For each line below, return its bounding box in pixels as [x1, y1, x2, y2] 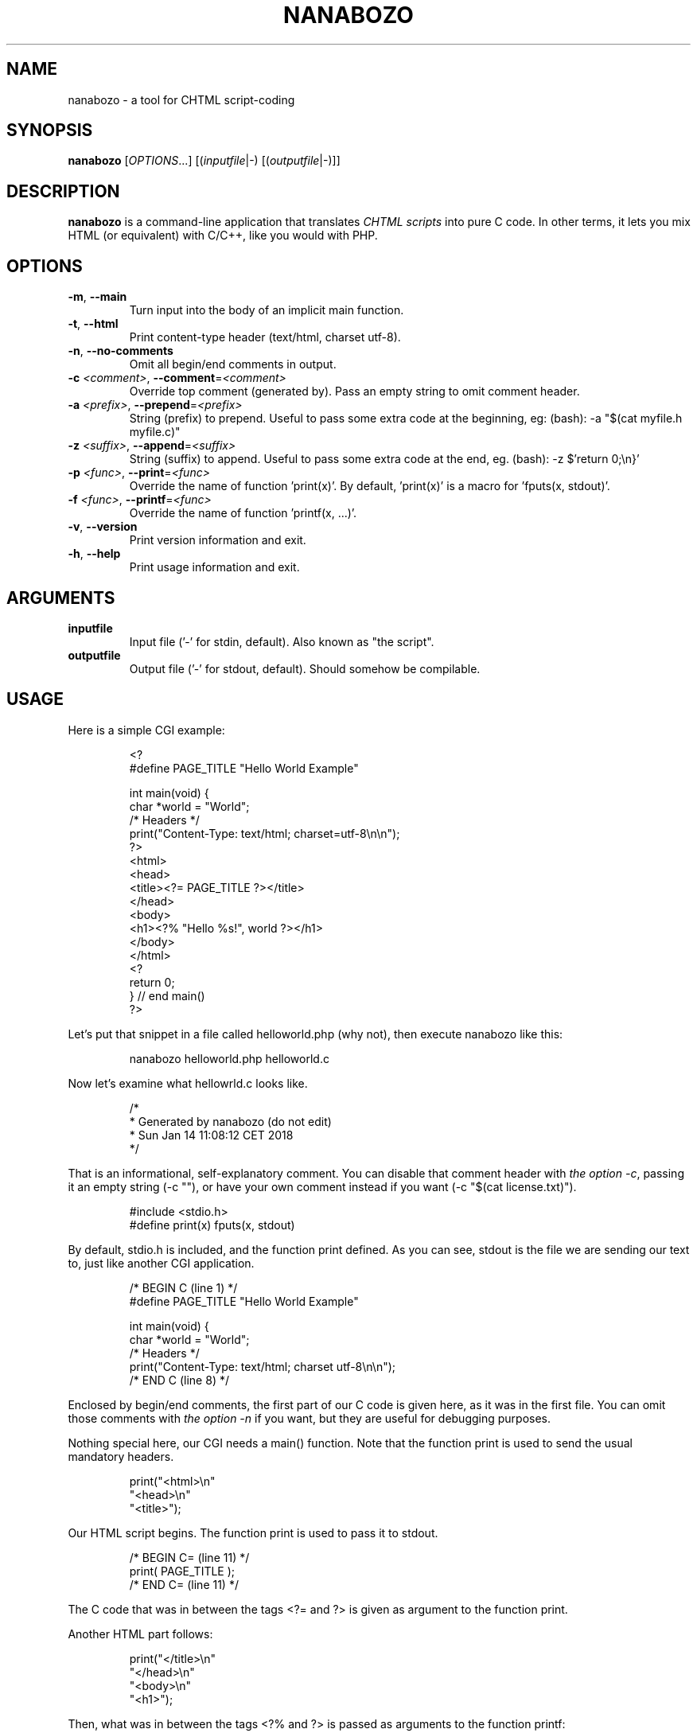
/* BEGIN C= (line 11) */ [129, 1550, 250, 1564]
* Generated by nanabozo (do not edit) [129, 1114, 332, 1128]
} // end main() [129, 988, 205, 1003]
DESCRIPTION [6, 181, 120, 201]
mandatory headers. [68, 1449, 174, 1463]
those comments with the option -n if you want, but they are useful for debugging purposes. [68, 1411, 551, 1425]
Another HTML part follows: [68, 1626, 213, 1641]
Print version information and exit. [129, 533, 306, 547]
